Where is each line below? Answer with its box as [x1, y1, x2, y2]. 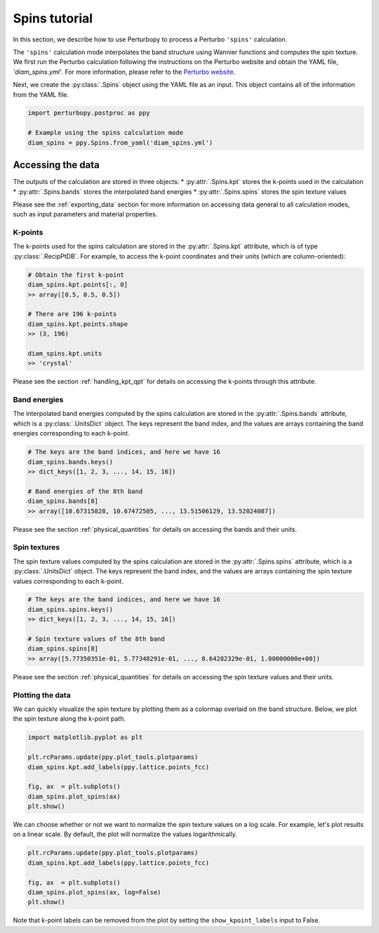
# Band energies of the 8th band [27, 487, 143, 495]
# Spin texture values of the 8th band [27, 635, 165, 643]
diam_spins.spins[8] [27, 645, 98, 653]
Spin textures [13, 542, 60, 552]
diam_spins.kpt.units [27, 349, 102, 358]
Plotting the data [13, 690, 71, 700]
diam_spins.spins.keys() [27, 605, 114, 613]
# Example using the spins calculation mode [27, 129, 184, 137]
